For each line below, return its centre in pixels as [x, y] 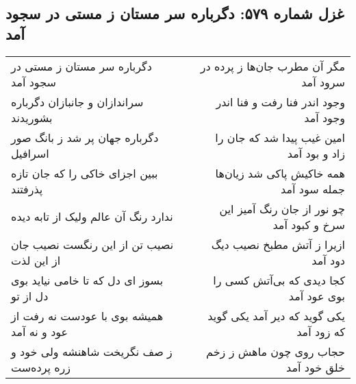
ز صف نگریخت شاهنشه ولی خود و [92, 351]
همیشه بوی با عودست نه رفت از [87, 315]
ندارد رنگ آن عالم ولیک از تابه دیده [92, 217]
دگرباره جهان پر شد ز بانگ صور [85, 137]
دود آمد [328, 260]
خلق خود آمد [316, 367]
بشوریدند [32, 117]
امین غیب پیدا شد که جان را [280, 137]
